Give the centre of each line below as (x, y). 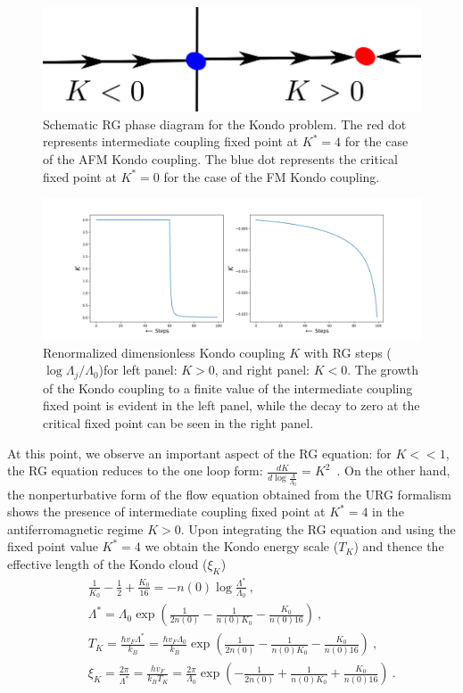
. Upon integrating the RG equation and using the (318, 528)
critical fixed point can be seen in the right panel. (178, 423)
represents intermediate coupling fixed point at (171, 141)
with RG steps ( (347, 352)
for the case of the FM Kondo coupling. (272, 176)
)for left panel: (138, 370)
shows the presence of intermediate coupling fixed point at (166, 511)
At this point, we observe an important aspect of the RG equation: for (199, 453)
